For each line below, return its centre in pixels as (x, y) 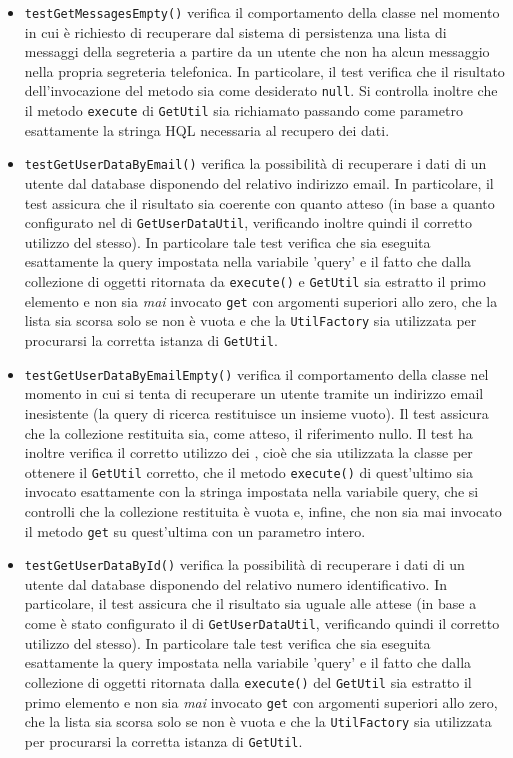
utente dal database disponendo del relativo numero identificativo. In (236, 583)
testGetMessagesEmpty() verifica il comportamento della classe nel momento (262, 12)
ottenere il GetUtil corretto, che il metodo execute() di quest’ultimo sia (248, 471)
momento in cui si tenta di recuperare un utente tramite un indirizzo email (254, 393)
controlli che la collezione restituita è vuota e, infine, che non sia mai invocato (263, 510)
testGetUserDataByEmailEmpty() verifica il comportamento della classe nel (256, 373)
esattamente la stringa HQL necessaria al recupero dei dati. (207, 129)
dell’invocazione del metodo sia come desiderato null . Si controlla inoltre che (261, 90)
